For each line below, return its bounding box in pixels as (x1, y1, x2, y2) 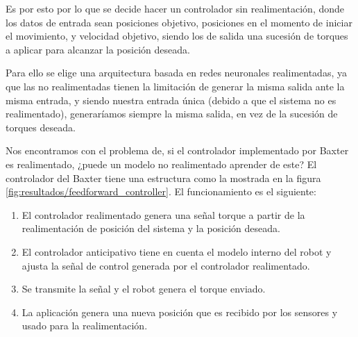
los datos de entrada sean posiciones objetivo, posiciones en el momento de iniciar (6, 15, 352, 29)
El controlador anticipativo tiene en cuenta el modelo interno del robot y (22, 244, 332, 258)
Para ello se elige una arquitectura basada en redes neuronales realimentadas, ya (6, 65, 347, 80)
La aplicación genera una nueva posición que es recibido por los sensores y (22, 304, 338, 319)
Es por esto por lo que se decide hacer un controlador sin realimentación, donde (6, 1, 345, 15)
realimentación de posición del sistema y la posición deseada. (22, 221, 280, 236)
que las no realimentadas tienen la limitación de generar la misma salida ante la (6, 79, 345, 93)
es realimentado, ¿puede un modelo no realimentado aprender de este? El (6, 156, 317, 171)
